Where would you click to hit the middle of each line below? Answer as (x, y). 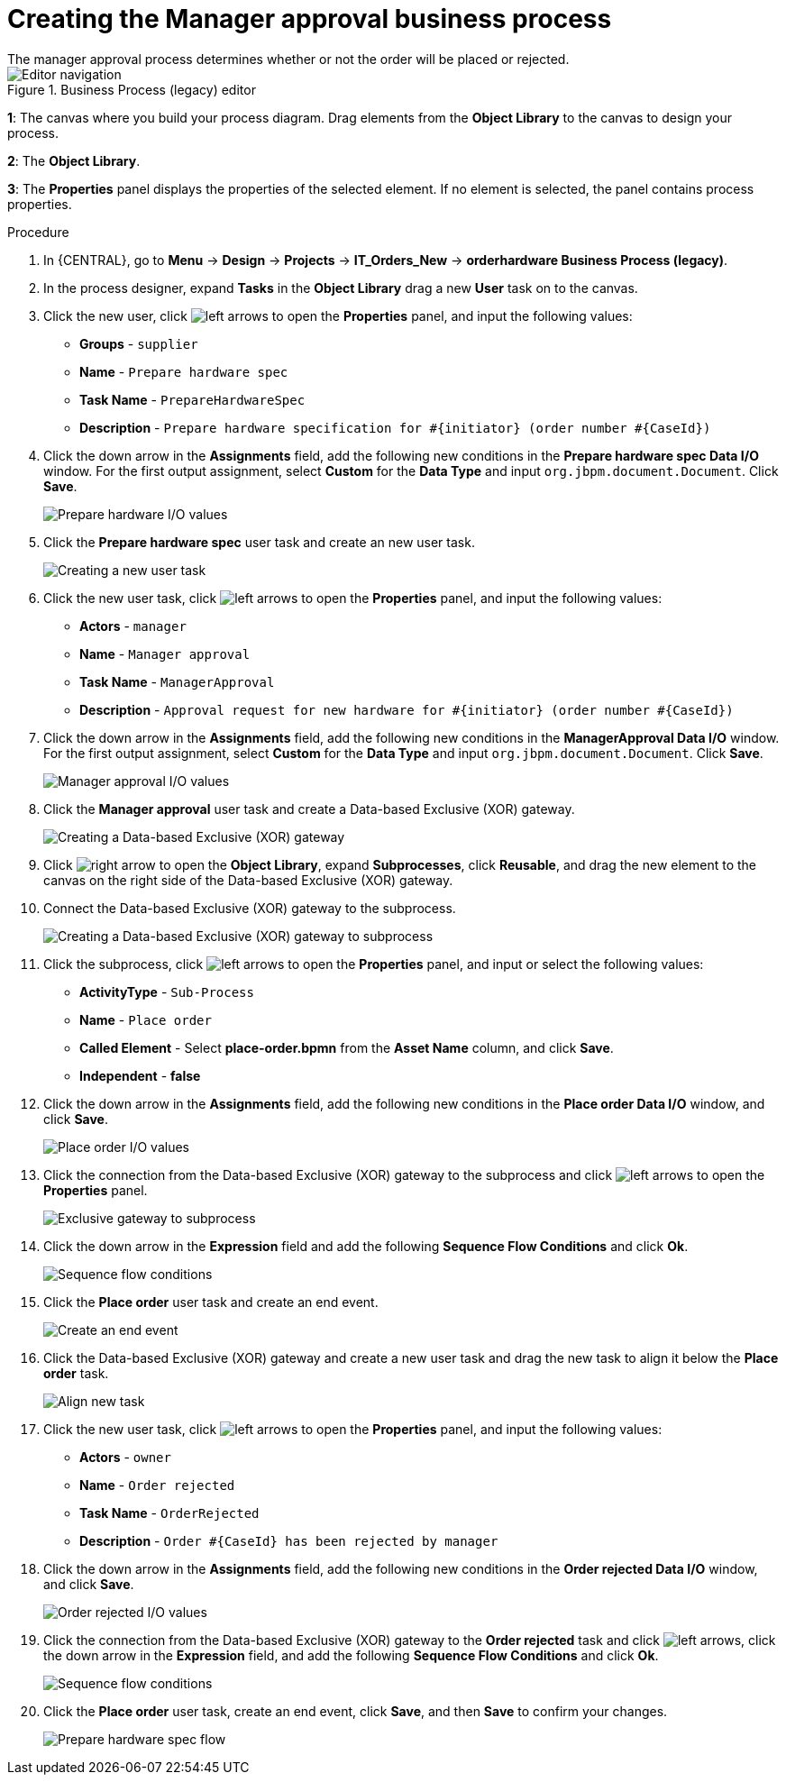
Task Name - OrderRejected (169, 1512)
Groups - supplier (139, 343)
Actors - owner (125, 1457)
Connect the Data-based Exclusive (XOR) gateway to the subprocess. (250, 908)
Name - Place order (146, 1019)
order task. (76, 1373)
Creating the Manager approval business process (310, 19)
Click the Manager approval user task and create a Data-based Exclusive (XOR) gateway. (309, 809)
